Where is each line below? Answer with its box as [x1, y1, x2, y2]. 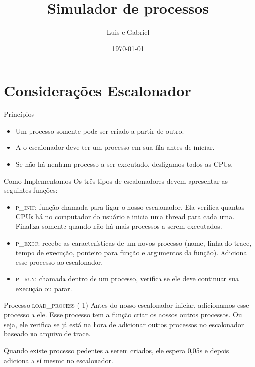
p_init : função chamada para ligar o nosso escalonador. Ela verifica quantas [15, 201, 245, 212]
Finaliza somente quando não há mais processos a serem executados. [15, 221, 222, 231]
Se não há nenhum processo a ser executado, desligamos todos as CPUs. [15, 159, 233, 169]
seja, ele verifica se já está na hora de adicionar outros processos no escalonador [4, 319, 244, 329]
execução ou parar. [15, 283, 72, 293]
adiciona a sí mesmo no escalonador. [4, 355, 113, 365]
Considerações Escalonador [4, 80, 191, 101]
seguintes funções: [4, 185, 58, 195]
